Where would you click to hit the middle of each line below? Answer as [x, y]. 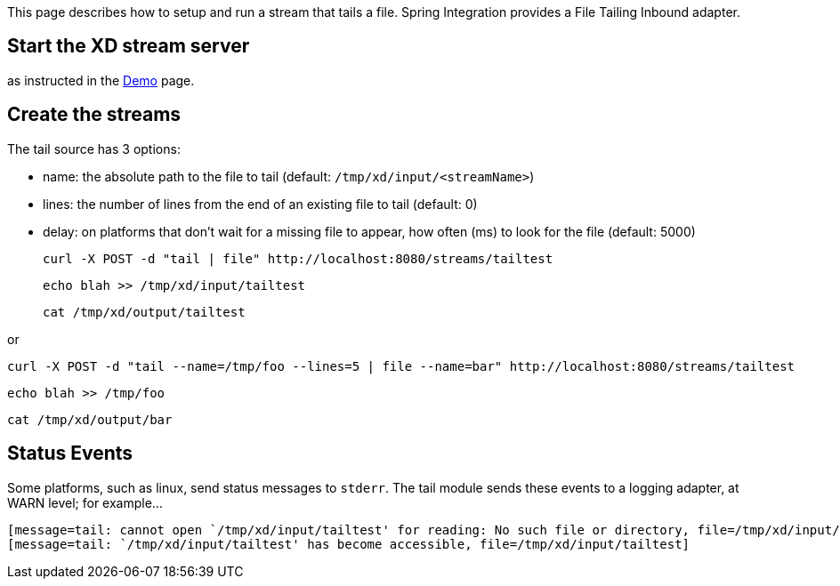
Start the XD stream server [129, 46]
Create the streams [94, 115]
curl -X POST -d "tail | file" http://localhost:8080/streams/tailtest [298, 258]
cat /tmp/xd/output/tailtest [144, 312]
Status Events [70, 454]
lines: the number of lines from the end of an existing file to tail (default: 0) [260, 204]
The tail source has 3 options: [94, 149]
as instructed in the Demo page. [101, 80]
